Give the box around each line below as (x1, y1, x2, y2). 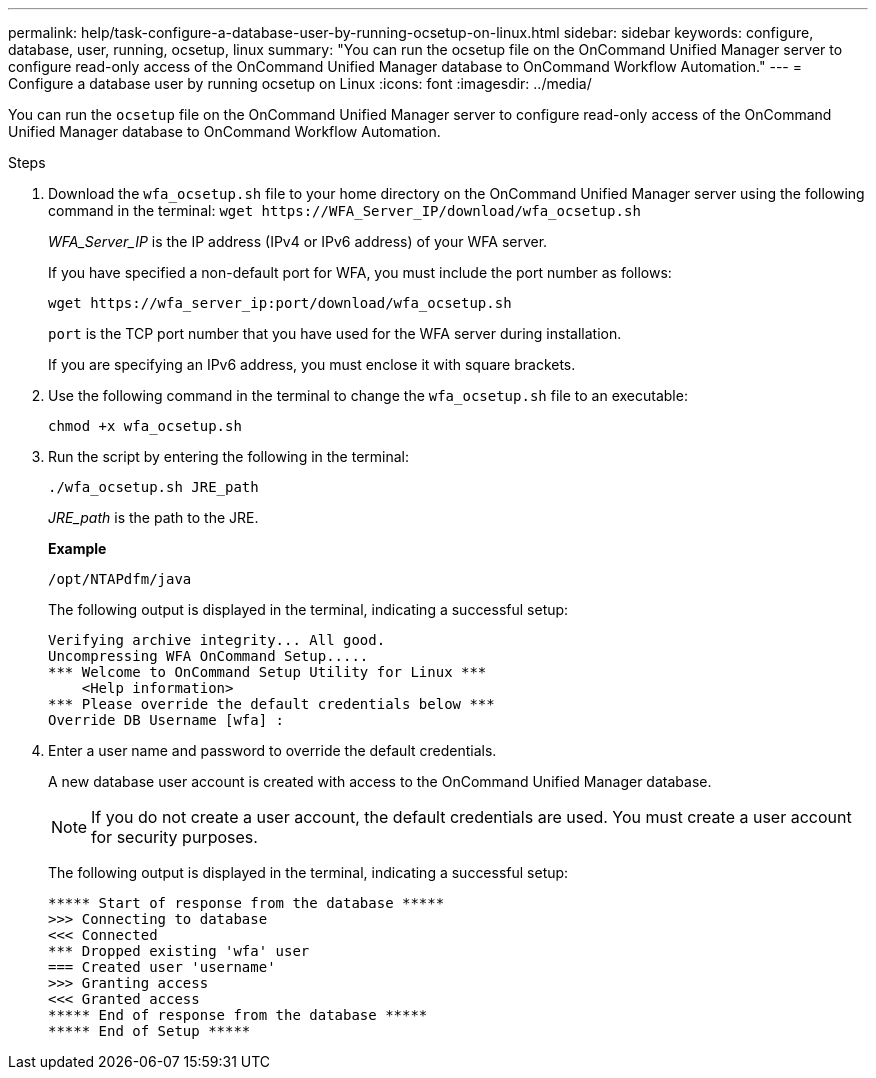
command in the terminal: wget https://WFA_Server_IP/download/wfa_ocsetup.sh (48, 202, 641, 219)
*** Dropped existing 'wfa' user (48, 943, 310, 959)
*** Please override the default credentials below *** (48, 696, 495, 712)
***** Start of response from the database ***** (48, 895, 445, 911)
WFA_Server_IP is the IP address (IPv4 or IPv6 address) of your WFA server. (48, 233, 548, 250)
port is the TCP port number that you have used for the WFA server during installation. (48, 325, 622, 342)
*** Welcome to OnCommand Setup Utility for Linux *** (48, 664, 487, 680)
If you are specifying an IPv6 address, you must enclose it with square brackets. (48, 356, 576, 373)
